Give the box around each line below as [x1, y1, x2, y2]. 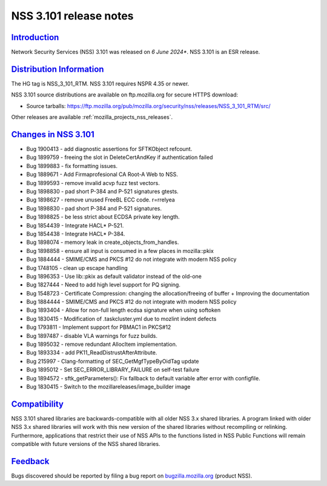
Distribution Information [11, 64, 104, 74]
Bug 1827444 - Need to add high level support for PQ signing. [26, 281, 181, 288]
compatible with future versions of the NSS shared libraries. [11, 440, 160, 448]
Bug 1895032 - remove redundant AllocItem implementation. [26, 340, 177, 348]
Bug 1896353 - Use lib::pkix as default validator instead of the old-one [26, 272, 202, 280]
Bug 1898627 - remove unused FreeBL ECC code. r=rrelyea [26, 196, 175, 203]
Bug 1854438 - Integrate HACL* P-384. [26, 230, 125, 237]
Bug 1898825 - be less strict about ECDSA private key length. [26, 213, 180, 221]
